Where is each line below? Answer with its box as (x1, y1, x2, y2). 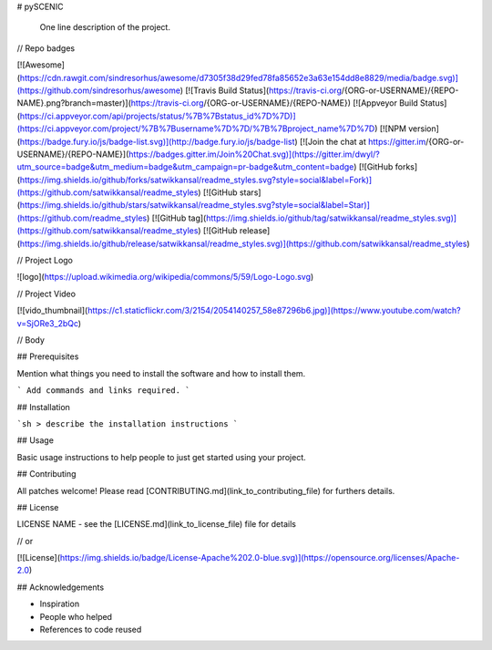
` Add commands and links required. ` (16, 386, 190, 396)
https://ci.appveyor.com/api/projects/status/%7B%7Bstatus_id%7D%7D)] (19, 110, 296, 121)
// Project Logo (16, 255, 73, 266)
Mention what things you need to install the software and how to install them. (16, 367, 306, 378)
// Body (16, 334, 46, 346)
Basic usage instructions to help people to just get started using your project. (16, 451, 307, 462)
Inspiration (39, 598, 80, 610)
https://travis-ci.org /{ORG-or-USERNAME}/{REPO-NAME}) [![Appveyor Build (130, 98, 418, 108)
